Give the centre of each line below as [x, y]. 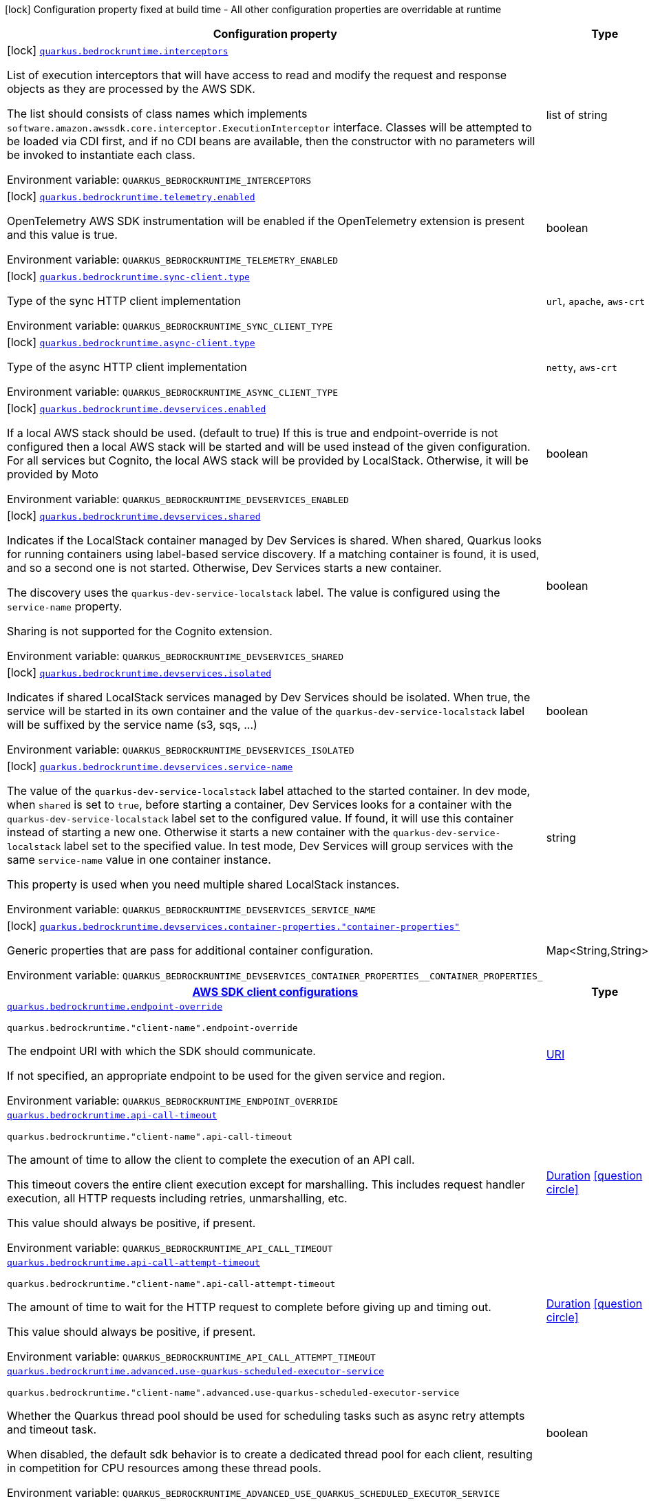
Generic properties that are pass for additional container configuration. [190, 950]
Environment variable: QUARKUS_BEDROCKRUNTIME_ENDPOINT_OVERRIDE [173, 1100]
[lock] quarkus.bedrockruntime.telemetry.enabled [131, 196]
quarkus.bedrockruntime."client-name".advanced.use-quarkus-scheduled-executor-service [233, 1393]
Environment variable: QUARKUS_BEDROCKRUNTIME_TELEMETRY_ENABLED [173, 259]
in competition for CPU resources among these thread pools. [164, 1468]
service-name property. [65, 606]
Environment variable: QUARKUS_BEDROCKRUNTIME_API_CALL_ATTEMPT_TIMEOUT [191, 1356]
